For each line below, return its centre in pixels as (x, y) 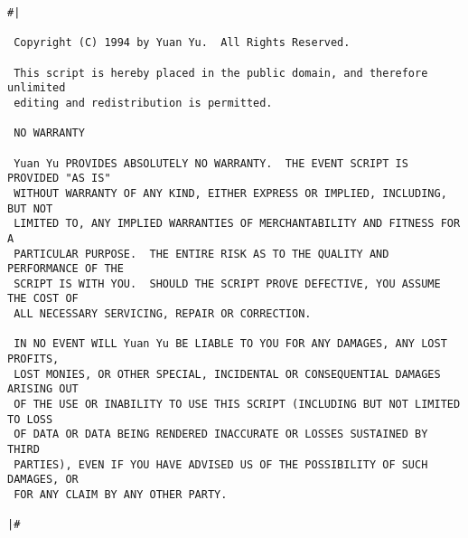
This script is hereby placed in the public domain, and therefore (221, 73)
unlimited (37, 88)
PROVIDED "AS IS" (59, 179)
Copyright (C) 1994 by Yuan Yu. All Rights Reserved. (182, 43)
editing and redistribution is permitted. (143, 103)
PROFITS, (33, 359)
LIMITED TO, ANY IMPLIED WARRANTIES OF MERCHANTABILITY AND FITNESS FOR (237, 224)
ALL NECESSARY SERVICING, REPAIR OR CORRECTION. (163, 314)
